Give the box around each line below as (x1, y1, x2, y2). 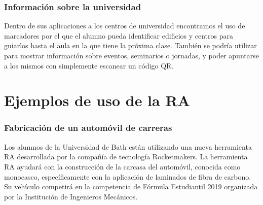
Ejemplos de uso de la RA (4, 90, 190, 111)
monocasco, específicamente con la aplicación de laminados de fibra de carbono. (4, 171, 251, 182)
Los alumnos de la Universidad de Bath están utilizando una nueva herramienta (4, 141, 252, 152)
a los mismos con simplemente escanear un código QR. (4, 60, 174, 71)
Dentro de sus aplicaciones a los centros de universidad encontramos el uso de (4, 20, 245, 31)
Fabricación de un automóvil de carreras (4, 121, 172, 134)
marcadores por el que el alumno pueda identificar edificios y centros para (4, 30, 233, 41)
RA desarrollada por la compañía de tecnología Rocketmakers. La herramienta (4, 151, 248, 162)
